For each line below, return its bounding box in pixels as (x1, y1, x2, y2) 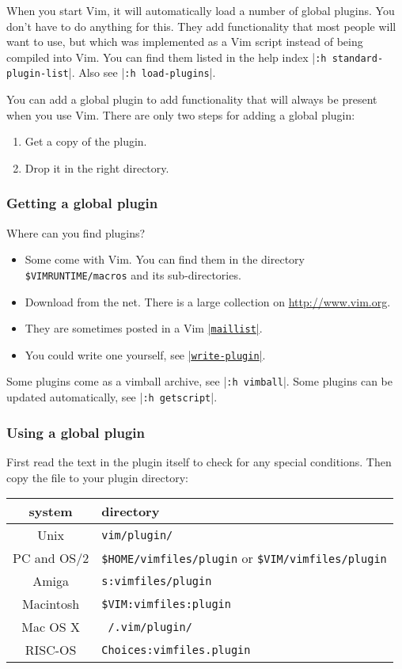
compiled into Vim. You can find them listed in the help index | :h (6, 48, 327, 65)
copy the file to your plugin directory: (6, 469, 188, 485)
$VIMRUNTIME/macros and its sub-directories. (25, 266, 241, 283)
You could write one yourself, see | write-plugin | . (25, 346, 266, 363)
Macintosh (22, 595, 80, 614)
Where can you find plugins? (6, 224, 146, 241)
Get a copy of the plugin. (25, 133, 147, 150)
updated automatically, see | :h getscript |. (6, 389, 218, 405)
